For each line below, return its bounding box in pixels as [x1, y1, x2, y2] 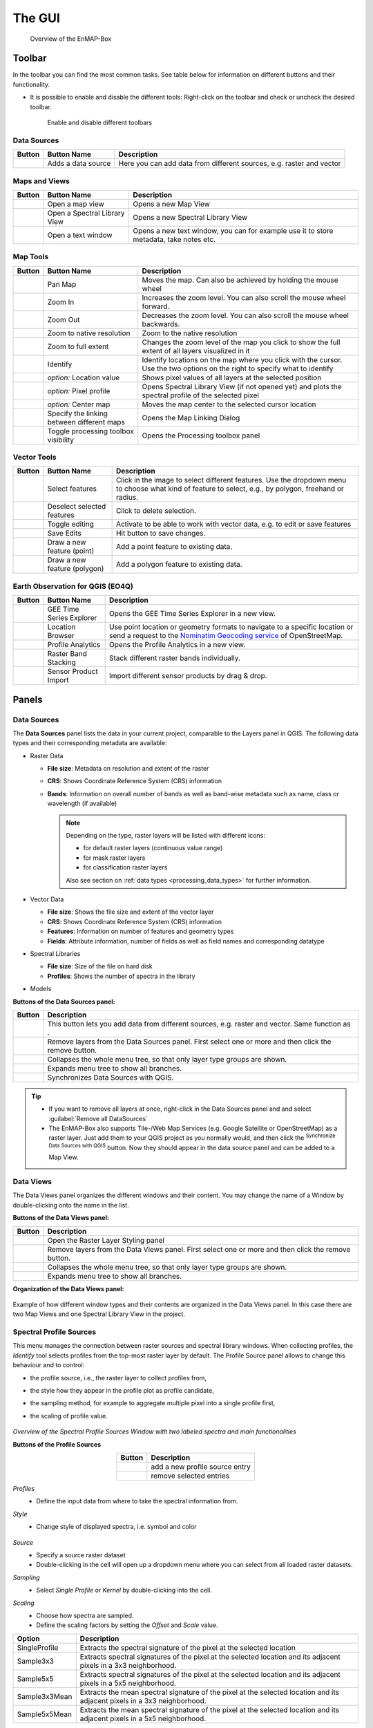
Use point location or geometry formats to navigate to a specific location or [109, 622, 354, 632]
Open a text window [47, 230, 113, 240]
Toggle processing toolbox [47, 426, 134, 435]
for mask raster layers [83, 854, 146, 862]
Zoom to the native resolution [142, 328, 238, 338]
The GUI [12, 10, 60, 26]
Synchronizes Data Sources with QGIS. [47, 1072, 174, 1082]
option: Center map [47, 400, 111, 409]
